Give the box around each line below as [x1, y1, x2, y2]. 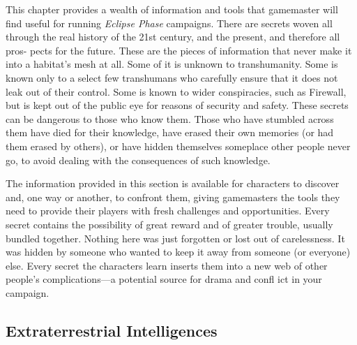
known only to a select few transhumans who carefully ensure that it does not [6, 70, 338, 85]
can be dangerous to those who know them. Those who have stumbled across [6, 111, 334, 126]
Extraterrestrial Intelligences [6, 319, 218, 341]
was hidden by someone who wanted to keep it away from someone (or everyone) [6, 244, 351, 259]
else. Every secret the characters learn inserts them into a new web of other [6, 258, 328, 272]
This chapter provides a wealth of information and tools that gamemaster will [6, 2, 338, 16]
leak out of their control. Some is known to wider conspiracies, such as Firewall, [6, 84, 347, 98]
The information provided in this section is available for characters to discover [6, 176, 340, 191]
